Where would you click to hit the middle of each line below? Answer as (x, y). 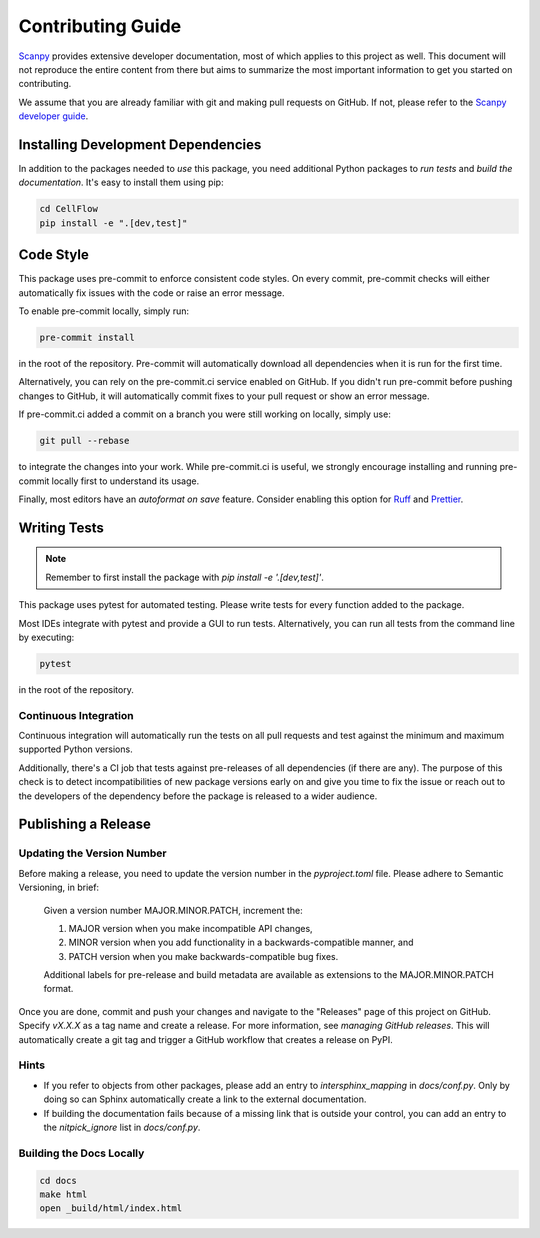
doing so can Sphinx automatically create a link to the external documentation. (205, 1099)
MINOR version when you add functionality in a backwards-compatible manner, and (241, 942)
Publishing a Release (85, 824)
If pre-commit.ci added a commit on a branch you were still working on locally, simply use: (205, 414)
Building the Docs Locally (81, 1153)
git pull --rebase (84, 441)
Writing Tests (61, 527)
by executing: (46, 637)
